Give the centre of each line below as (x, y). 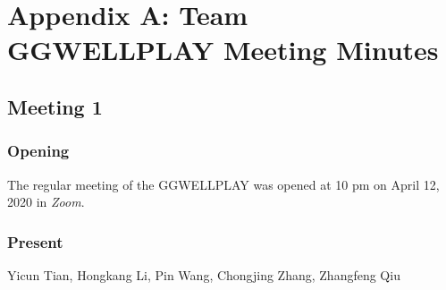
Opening (38, 151)
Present (35, 241)
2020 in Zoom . (46, 202)
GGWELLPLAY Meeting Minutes (223, 50)
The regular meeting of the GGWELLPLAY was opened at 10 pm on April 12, (223, 184)
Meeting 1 (55, 106)
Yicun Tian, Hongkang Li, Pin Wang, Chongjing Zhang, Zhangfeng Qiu (204, 274)
